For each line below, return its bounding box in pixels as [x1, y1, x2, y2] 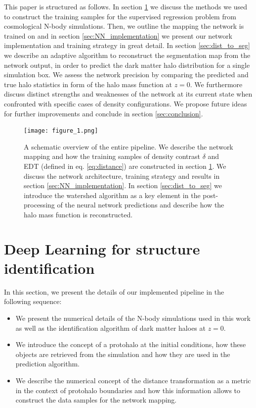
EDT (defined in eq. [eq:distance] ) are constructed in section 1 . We [24, 160, 226, 171]
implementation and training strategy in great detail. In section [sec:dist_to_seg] [4, 40, 250, 51]
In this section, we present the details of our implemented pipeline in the [4, 286, 224, 297]
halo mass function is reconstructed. [24, 209, 133, 219]
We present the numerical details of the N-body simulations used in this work [15, 313, 251, 323]
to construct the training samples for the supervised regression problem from [4, 11, 236, 21]
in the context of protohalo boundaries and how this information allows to [15, 385, 241, 395]
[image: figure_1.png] [24, 127, 98, 135]
